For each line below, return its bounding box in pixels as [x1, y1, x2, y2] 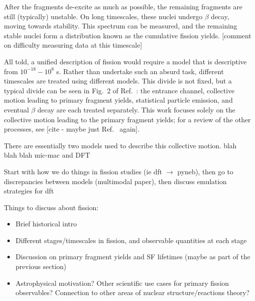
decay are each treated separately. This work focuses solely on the [37, 104, 235, 114]
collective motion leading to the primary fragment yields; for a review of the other [4, 114, 251, 124]
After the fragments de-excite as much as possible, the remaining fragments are [4, 1, 243, 11]
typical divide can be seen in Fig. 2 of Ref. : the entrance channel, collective [4, 85, 235, 95]
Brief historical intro [15, 219, 77, 229]
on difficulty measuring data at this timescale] [4, 40, 142, 50]
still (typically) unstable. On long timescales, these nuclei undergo [4, 11, 203, 21]
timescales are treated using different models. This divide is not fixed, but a [4, 76, 232, 86]
